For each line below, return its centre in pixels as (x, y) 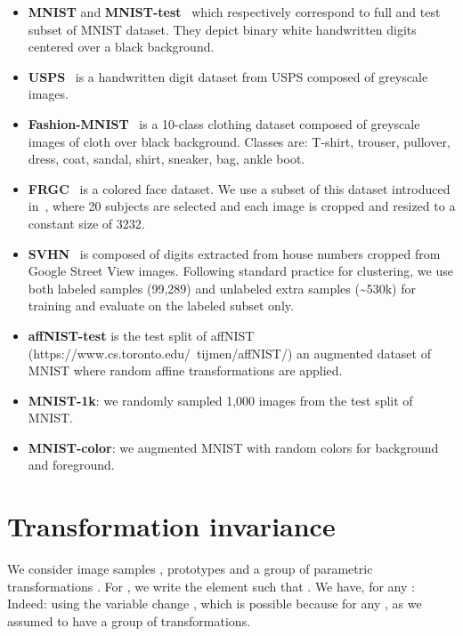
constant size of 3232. (86, 223)
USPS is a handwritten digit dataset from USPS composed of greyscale (228, 76)
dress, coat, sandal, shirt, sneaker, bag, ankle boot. (167, 159)
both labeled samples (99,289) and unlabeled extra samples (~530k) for (222, 288)
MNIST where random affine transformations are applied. (185, 370)
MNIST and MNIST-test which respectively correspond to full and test (234, 12)
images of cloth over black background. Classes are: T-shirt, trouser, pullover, (239, 141)
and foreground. (71, 465)
